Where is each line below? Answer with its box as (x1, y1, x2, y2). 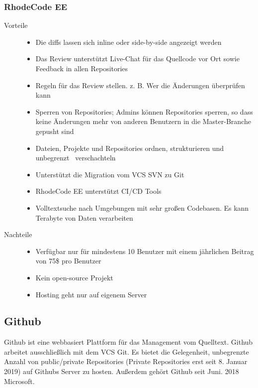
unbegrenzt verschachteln (35, 152, 116, 163)
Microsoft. (4, 376, 35, 386)
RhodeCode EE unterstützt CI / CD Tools (35, 186, 162, 196)
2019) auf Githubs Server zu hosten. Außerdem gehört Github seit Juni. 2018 (4, 366, 239, 377)
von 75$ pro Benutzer (35, 256, 101, 266)
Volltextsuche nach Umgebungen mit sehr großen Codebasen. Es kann (35, 202, 249, 213)
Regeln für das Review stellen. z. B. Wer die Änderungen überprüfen (35, 80, 245, 90)
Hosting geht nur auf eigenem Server (35, 289, 147, 299)
